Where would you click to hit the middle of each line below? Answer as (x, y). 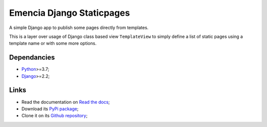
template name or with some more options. (53, 43)
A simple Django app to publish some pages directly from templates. (79, 28)
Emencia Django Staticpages (70, 13)
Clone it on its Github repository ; (54, 116)
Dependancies (32, 57)
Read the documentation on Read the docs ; (66, 102)
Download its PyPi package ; (50, 109)
